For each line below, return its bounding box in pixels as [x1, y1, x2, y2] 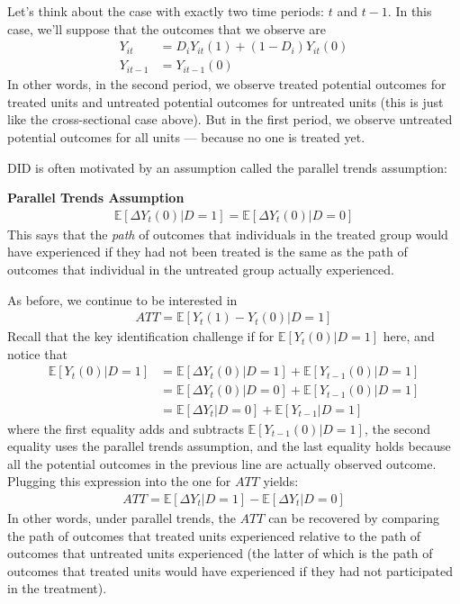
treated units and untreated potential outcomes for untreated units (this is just [7, 92, 444, 111]
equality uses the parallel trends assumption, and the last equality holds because [7, 437, 451, 455]
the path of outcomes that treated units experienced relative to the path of [7, 526, 421, 545]
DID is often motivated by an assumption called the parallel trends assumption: [7, 158, 447, 176]
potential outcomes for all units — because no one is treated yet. [7, 128, 365, 147]
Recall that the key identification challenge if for [7, 327, 275, 346]
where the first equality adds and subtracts [7, 419, 244, 437]
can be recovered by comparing [268, 508, 440, 527]
